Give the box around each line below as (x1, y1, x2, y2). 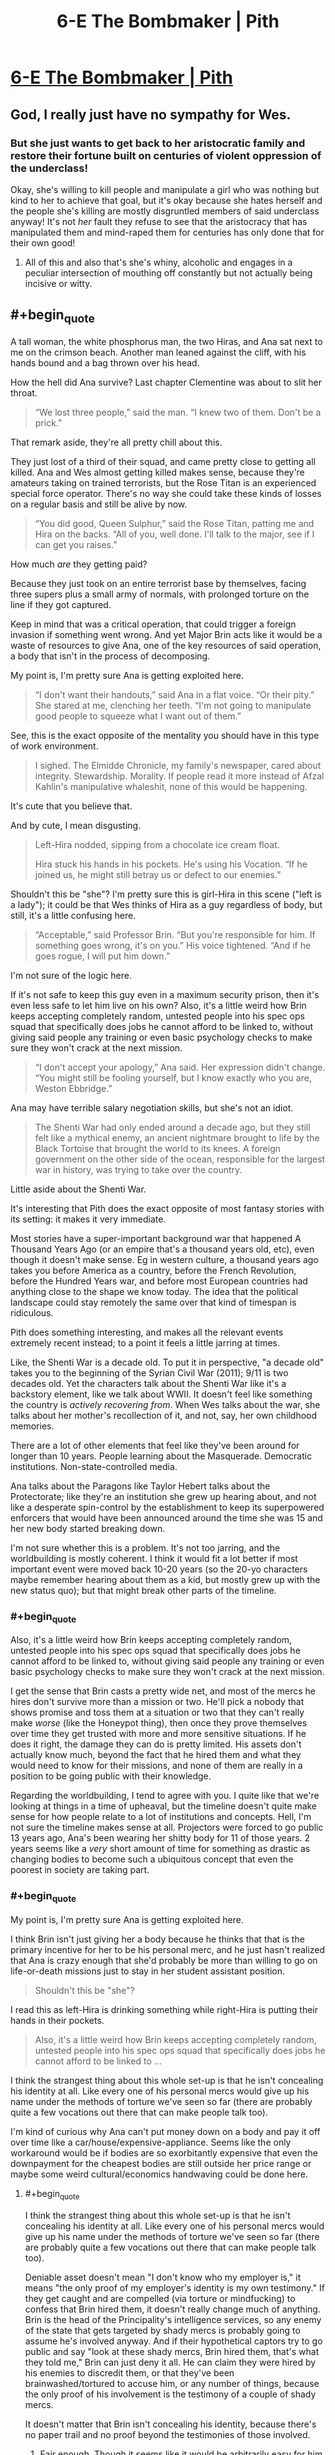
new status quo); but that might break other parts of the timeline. (10, 1584, 277, 1596)
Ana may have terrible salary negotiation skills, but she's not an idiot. (10, 1101, 294, 1114)
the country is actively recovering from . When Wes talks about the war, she (10, 1398, 321, 1410)
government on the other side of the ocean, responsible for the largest (34, 1153, 326, 1165)
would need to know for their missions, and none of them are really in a (10, 1760, 303, 1772)
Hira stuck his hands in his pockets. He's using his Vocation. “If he (34, 858, 308, 870)
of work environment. (10, 740, 99, 752)
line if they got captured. (10, 598, 112, 610)
